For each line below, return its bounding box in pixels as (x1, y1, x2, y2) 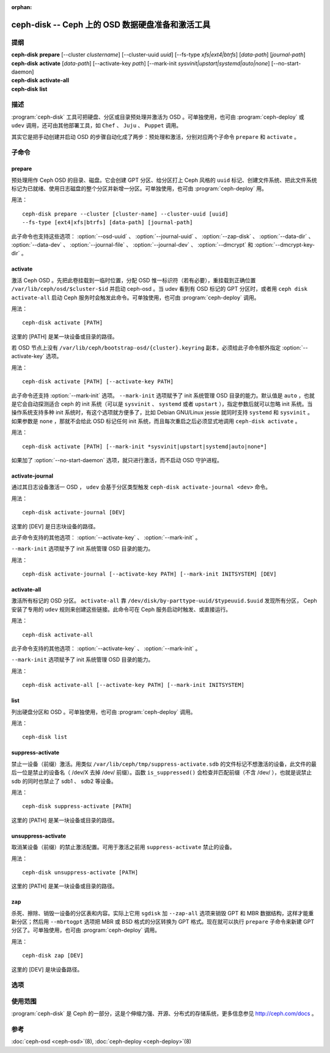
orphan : (11, 4, 32, 10)
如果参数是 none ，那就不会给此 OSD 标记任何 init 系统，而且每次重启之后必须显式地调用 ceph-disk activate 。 (11, 417, 301, 425)
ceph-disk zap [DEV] (22, 952, 84, 959)
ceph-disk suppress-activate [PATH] (22, 803, 132, 810)
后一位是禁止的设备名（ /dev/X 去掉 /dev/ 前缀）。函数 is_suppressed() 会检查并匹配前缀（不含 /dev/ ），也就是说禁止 (11, 769, 312, 776)
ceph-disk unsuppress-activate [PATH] (22, 869, 139, 875)
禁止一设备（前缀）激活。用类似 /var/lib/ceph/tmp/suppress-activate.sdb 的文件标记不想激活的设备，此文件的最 (11, 760, 317, 768)
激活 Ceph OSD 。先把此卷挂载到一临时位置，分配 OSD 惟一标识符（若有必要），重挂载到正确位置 (11, 276, 256, 284)
